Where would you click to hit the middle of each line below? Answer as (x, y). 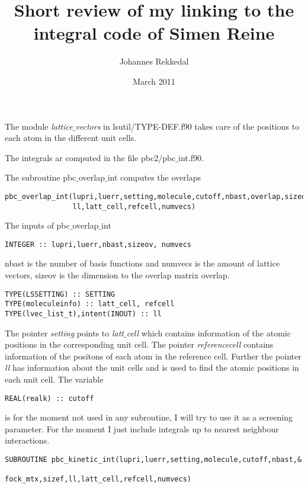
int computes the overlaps (154, 177)
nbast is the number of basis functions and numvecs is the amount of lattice (142, 263)
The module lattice (39, 126)
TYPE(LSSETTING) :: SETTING (60, 294)
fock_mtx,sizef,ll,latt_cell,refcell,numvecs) (98, 479)
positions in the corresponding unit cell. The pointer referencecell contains (139, 344)
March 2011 (154, 81)
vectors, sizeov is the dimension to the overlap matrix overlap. (117, 275)
